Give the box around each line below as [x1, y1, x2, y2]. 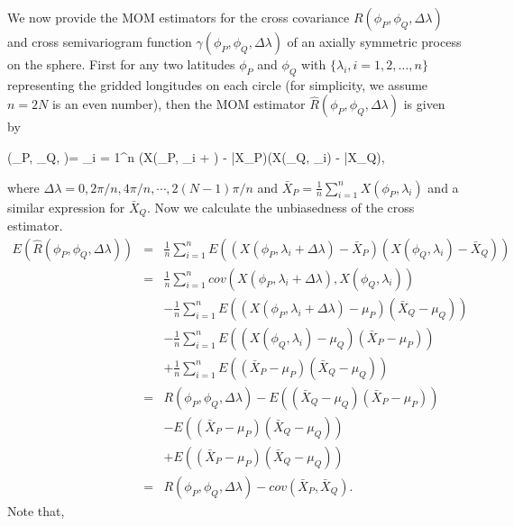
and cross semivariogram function [7, 32, 192, 50]
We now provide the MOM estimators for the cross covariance [7, 8, 350, 26]
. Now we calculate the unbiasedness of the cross [147, 197, 415, 216]
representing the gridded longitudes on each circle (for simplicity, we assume [7, 75, 428, 94]
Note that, [7, 501, 65, 520]
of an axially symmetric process [287, 32, 462, 50]
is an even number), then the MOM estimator [51, 95, 306, 113]
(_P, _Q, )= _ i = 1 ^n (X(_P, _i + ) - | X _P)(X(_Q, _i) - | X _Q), [7, 147, 385, 166]
